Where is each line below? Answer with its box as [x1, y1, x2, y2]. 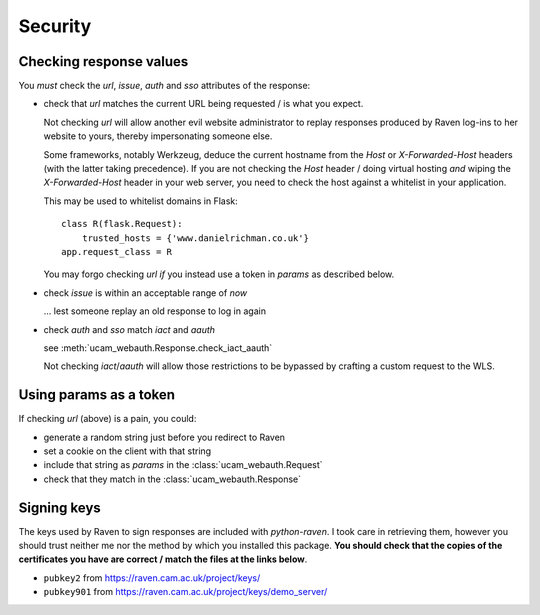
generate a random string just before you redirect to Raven [43, 431, 285, 443]
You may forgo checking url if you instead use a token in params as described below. [43, 268, 395, 280]
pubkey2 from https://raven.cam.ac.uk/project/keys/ [43, 571, 261, 584]
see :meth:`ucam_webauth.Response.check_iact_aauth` [43, 341, 273, 354]
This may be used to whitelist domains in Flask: [43, 195, 239, 207]
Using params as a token [18, 386, 175, 404]
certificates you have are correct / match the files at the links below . [18, 553, 308, 565]
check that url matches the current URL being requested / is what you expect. [43, 98, 364, 110]
